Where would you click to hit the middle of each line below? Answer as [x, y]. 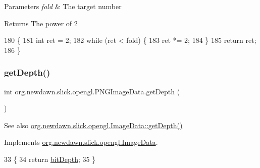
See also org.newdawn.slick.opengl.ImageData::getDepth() [93, 125]
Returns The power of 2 [41, 23]
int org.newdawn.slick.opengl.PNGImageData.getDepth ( [92, 91]
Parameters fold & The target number [63, 6]
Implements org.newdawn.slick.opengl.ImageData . [81, 142]
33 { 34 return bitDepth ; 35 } [50, 159]
